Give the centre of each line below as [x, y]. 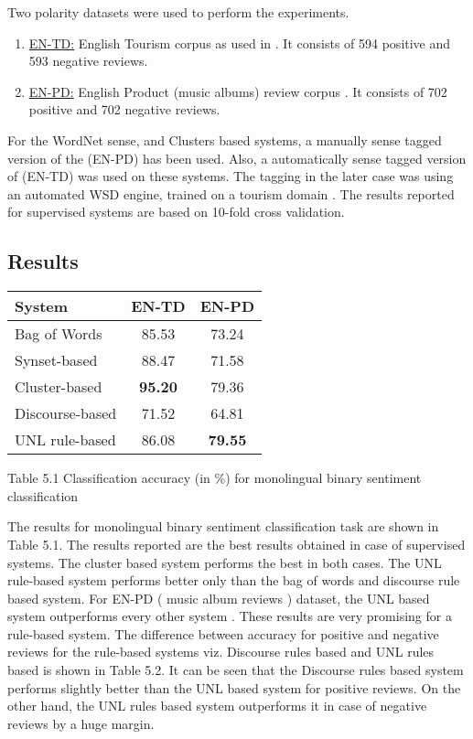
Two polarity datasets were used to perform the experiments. [178, 12]
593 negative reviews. [88, 61]
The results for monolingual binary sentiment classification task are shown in [223, 526]
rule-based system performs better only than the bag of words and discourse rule [234, 580]
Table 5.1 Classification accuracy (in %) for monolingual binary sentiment [215, 478]
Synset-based [56, 360]
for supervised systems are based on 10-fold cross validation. [176, 212]
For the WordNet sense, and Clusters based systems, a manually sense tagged [225, 139]
